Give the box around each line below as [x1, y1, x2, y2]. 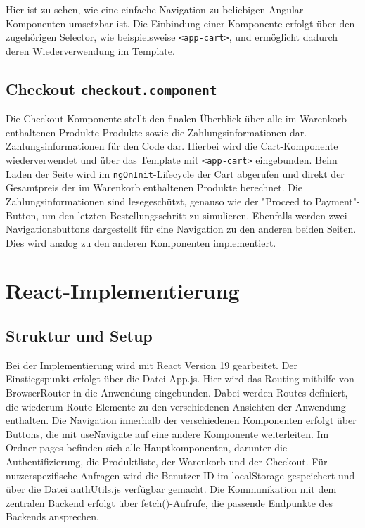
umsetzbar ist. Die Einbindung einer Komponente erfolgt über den [68, 15, 355, 30]
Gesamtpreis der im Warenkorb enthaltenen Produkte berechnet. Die [6, 180, 303, 195]
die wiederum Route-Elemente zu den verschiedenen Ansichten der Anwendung [6, 399, 346, 413]
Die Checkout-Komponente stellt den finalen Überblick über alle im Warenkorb [6, 111, 347, 126]
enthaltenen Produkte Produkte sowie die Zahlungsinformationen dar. [6, 124, 307, 139]
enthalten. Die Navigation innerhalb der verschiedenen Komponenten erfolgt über [6, 413, 357, 427]
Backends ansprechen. [6, 509, 99, 524]
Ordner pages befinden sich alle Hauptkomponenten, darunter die [6, 440, 288, 455]
